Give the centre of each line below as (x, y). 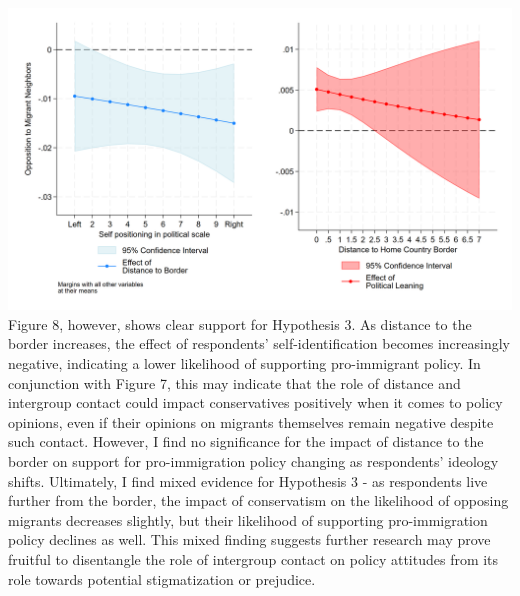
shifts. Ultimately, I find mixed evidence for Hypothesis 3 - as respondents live (248, 480)
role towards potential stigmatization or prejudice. (162, 578)
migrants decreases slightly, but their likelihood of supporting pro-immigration (248, 519)
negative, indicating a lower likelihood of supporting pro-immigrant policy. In (244, 362)
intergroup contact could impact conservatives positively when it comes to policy (255, 402)
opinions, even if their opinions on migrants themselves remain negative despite (251, 421)
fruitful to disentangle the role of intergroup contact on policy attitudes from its (253, 558)
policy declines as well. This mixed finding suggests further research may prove (249, 539)
